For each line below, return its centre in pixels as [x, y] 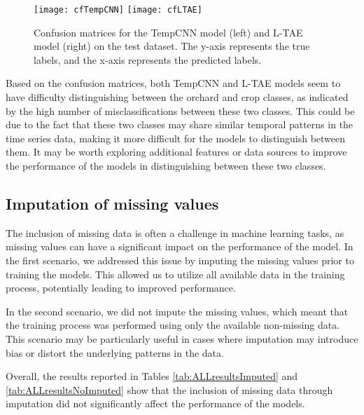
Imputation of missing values [112, 203]
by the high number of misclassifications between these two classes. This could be [180, 110]
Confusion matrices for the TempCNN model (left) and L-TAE [168, 32]
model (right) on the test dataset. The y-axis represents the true [172, 46]
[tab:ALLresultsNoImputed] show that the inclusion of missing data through [169, 389]
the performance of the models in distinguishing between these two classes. [166, 165]
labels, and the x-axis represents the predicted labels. [148, 59]
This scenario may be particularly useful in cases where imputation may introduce [182, 338]
